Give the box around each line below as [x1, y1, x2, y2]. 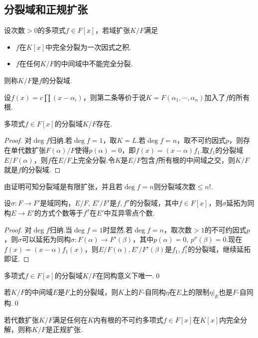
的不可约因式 [204, 224, 247, 234]
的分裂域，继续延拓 [188, 243, 251, 254]
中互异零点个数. [104, 207, 155, 218]
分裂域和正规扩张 [4, 1, 88, 17]
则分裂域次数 [153, 181, 196, 191]
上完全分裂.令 [71, 154, 115, 165]
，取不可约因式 [177, 135, 226, 145]
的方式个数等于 [34, 207, 83, 218]
